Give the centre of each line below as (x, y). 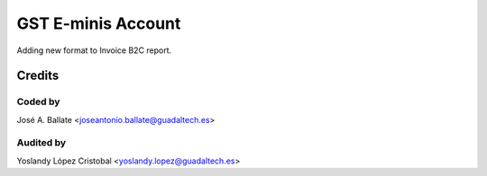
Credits (38, 76)
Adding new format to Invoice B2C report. (94, 50)
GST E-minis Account (99, 23)
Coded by (38, 101)
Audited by (41, 143)
